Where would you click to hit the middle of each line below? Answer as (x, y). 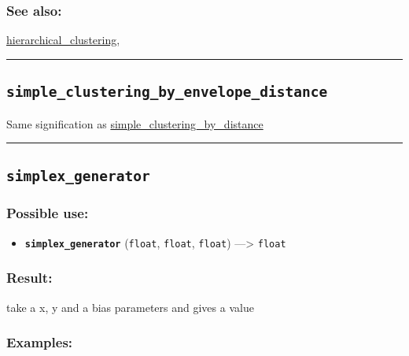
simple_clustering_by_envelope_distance (167, 92)
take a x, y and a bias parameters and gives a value (130, 307)
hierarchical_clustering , (63, 40)
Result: (29, 278)
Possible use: (48, 213)
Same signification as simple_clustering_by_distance (135, 123)
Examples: (40, 342)
